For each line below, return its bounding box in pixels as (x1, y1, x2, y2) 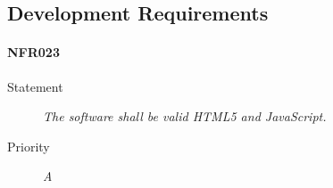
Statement (7, 77, 63, 95)
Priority (7, 136, 50, 155)
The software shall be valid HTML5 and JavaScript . (43, 107, 327, 126)
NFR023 (7, 43, 60, 61)
